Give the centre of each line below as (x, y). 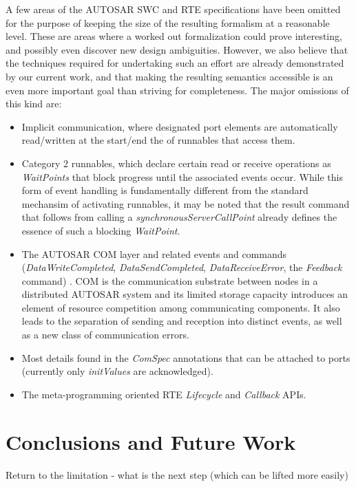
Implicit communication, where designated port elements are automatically (180, 126)
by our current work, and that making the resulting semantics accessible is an (169, 76)
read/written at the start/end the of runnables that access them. (158, 140)
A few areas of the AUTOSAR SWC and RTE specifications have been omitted (173, 9)
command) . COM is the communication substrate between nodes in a (170, 280)
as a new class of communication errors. (105, 335)
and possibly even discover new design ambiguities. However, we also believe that (177, 49)
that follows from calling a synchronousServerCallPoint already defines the (179, 217)
